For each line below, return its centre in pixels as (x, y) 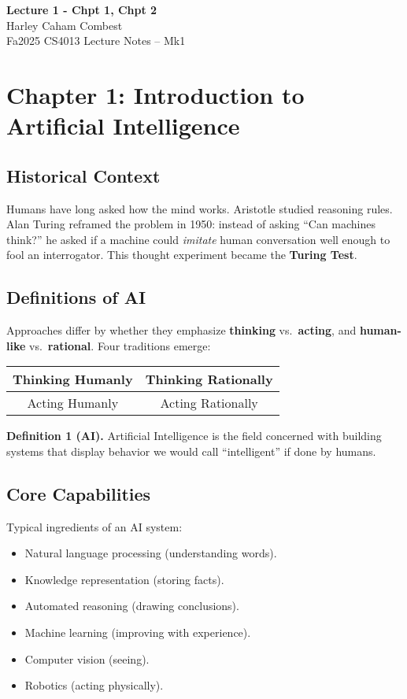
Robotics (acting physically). (94, 685)
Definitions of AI (76, 297)
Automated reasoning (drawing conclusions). (132, 606)
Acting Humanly (73, 403)
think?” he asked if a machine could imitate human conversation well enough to (198, 239)
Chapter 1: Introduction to (155, 94)
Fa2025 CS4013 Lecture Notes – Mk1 (96, 41)
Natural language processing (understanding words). (151, 553)
